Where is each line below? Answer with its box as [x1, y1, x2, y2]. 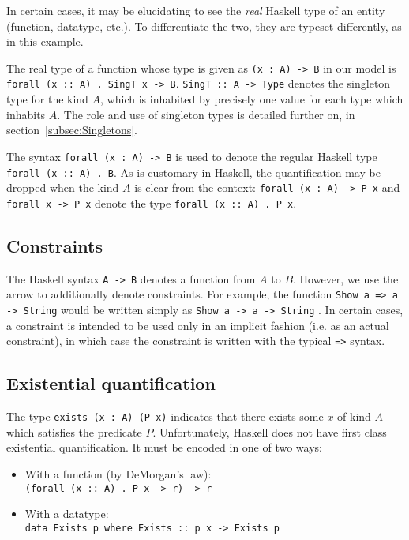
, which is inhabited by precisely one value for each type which [100, 91, 403, 107]
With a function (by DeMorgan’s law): [24, 465, 212, 482]
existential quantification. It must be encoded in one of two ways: [6, 439, 322, 456]
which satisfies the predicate [6, 423, 142, 440]
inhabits [6, 106, 46, 122]
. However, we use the [293, 270, 399, 287]
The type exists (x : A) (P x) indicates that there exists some [6, 408, 324, 425]
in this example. [6, 33, 84, 50]
